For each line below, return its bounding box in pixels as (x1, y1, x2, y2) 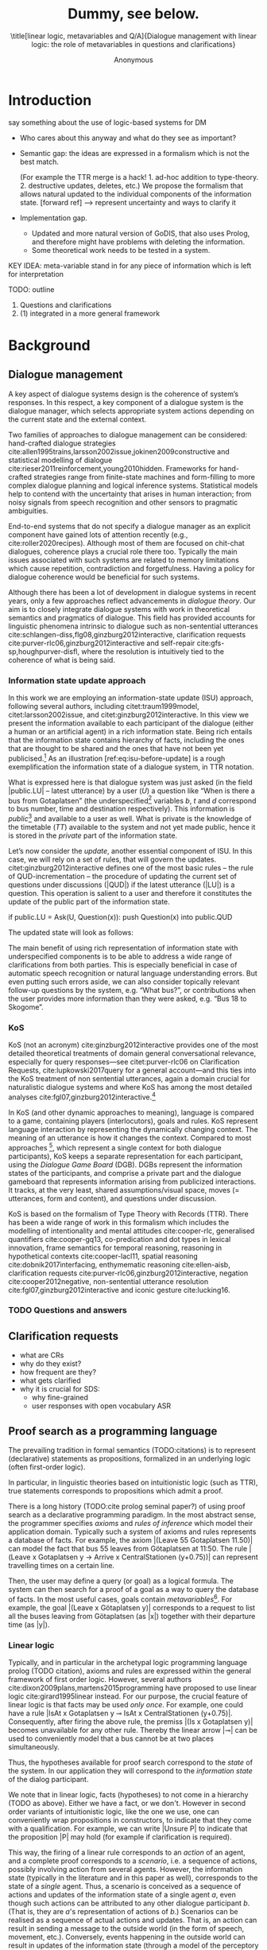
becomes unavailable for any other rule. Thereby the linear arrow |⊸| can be (8, 1726, 258, 1735)
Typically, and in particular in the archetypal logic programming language (8, 1658, 248, 1668)
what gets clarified (19, 1376, 81, 1385)
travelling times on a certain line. (8, 1561, 115, 1571)
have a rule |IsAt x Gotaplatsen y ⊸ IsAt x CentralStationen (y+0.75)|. (8, 1708, 233, 1718)
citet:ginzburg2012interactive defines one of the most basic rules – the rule (8, 862, 254, 872)
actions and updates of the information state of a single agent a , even (8, 1890, 236, 1900)
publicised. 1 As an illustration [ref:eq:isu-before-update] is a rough (8, 752, 226, 763)
